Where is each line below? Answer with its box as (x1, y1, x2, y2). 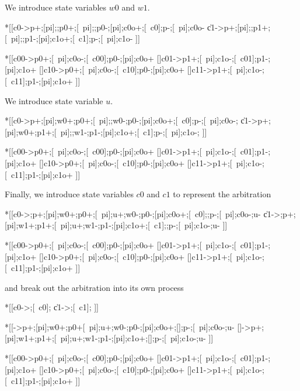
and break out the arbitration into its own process (5, 281, 184, 293)
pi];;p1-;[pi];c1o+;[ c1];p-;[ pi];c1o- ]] (11, 32, 140, 44)
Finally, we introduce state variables (5, 188, 134, 200)
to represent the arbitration (173, 188, 271, 200)
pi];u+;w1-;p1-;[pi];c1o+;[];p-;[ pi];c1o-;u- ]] (60, 332, 214, 344)
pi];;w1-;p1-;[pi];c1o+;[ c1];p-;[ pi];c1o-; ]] (60, 125, 207, 138)
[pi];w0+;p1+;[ (5, 125, 57, 138)
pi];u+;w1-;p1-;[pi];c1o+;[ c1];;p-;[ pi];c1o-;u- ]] (60, 219, 228, 231)
